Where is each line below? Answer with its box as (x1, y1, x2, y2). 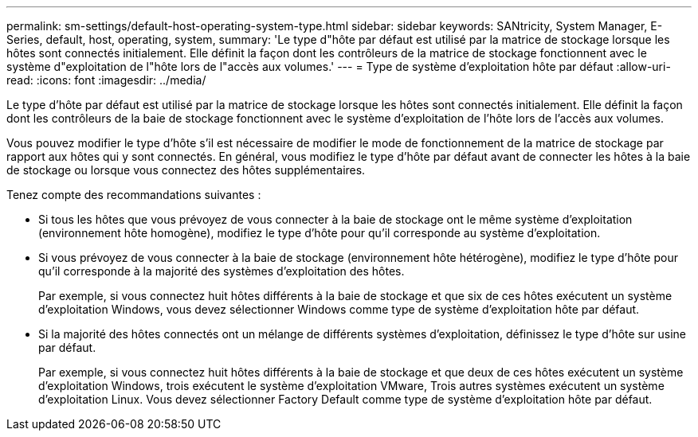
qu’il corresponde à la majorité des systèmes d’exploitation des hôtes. (38, 264, 405, 278)
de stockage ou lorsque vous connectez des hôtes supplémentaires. (6, 163, 366, 177)
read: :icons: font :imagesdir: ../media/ (6, 73, 206, 87)
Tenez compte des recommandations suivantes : (6, 188, 261, 201)
